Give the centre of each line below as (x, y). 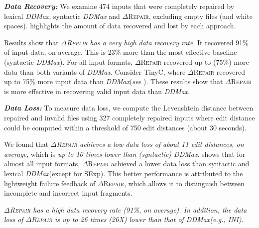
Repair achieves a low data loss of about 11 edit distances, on (150, 144)
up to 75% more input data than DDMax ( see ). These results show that (114, 81)
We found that (26, 144)
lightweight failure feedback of (50, 183)
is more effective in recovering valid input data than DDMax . (97, 91)
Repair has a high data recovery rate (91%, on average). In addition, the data (128, 209)
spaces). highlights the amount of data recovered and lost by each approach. (120, 26)
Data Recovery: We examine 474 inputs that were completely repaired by (119, 6)
